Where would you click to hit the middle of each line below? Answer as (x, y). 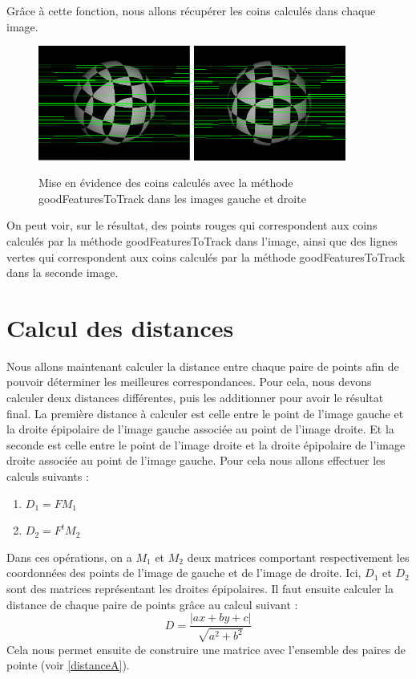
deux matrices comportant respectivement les (298, 557)
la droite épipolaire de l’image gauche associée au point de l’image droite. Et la (200, 429)
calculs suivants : (48, 476)
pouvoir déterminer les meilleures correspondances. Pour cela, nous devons (189, 382)
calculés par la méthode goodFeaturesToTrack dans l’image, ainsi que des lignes (202, 240)
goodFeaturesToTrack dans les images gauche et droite (172, 198)
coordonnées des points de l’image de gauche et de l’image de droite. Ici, (184, 573)
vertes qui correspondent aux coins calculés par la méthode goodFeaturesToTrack (206, 256)
